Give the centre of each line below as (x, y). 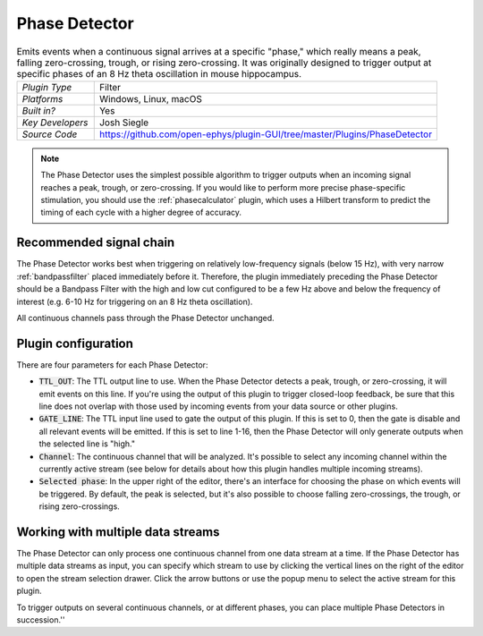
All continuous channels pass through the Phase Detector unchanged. (145, 318)
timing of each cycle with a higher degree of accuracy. (141, 212)
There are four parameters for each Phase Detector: (112, 365)
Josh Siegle (124, 123)
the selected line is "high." (87, 444)
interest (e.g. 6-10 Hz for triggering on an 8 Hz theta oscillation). (135, 301)
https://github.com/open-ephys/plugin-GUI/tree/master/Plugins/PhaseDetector (266, 134)
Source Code (50, 134)
